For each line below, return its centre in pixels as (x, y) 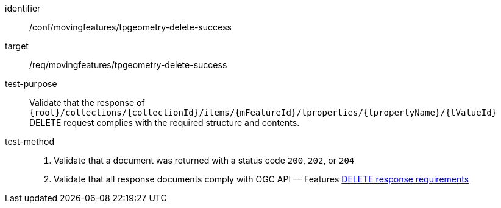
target (17, 46)
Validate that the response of (87, 102)
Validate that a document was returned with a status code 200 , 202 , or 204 (204, 160)
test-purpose (31, 84)
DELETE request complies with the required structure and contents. (165, 123)
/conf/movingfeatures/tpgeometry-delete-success (130, 27)
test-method (30, 141)
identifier (23, 8)
